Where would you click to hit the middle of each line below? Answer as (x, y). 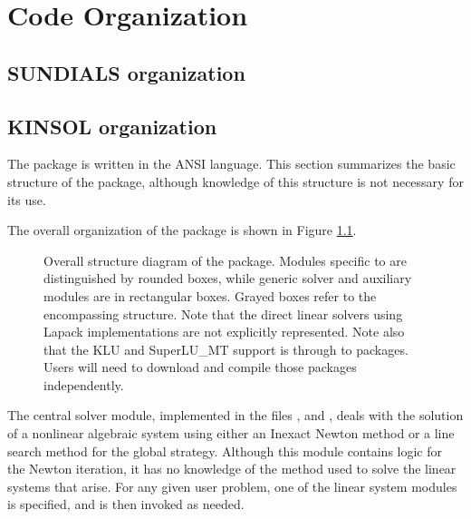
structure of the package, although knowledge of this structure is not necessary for (235, 181)
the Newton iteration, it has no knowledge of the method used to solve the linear (232, 469)
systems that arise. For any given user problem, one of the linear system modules (232, 486)
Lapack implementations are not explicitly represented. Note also (224, 332)
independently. (84, 384)
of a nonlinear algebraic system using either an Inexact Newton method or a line (231, 433)
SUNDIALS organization (126, 72)
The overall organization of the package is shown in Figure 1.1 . (182, 230)
